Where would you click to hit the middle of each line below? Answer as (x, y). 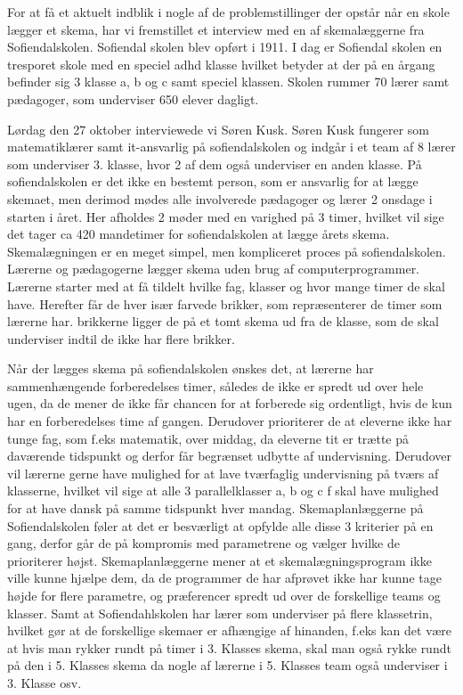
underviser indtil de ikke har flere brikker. (121, 338)
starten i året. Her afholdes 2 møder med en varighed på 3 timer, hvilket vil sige (226, 216)
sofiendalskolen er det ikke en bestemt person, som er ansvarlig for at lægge (213, 181)
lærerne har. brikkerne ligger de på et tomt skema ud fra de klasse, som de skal (223, 321)
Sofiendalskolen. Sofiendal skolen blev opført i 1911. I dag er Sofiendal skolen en (225, 47)
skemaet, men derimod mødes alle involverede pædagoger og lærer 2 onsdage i (220, 198)
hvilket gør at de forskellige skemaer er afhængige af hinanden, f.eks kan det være (229, 630)
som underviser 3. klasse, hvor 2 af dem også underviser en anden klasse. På (215, 164)
